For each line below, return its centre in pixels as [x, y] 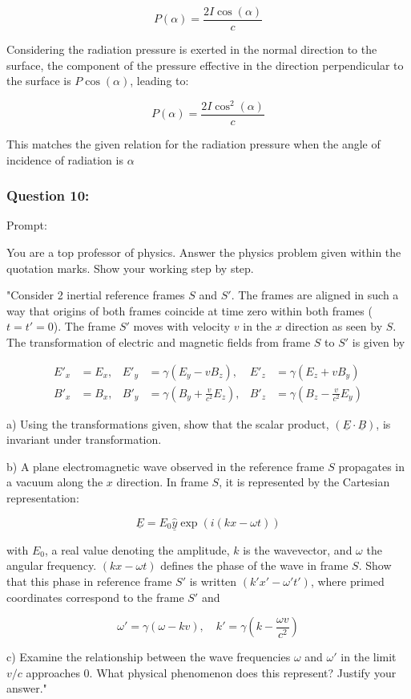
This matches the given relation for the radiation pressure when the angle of [193, 143]
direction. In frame [162, 482]
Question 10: [48, 195]
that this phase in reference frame [89, 581]
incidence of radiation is [65, 159]
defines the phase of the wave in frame [254, 565]
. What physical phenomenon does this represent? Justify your [243, 672]
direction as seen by [334, 326]
